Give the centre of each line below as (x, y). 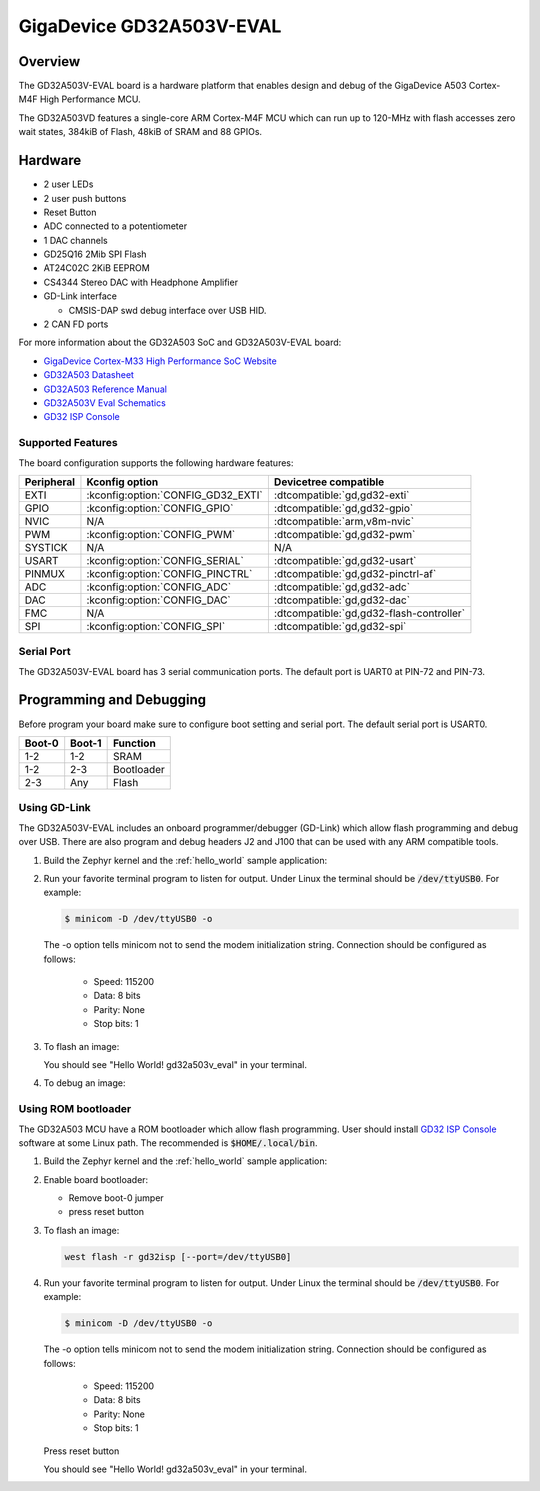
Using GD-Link (55, 808)
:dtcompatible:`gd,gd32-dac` (341, 600)
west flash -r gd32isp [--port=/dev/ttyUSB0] (178, 1256)
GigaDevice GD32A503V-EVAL (150, 26)
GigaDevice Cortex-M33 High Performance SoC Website (160, 361)
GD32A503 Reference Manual (105, 389)
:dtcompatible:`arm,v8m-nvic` (344, 521)
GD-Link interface (80, 296)
